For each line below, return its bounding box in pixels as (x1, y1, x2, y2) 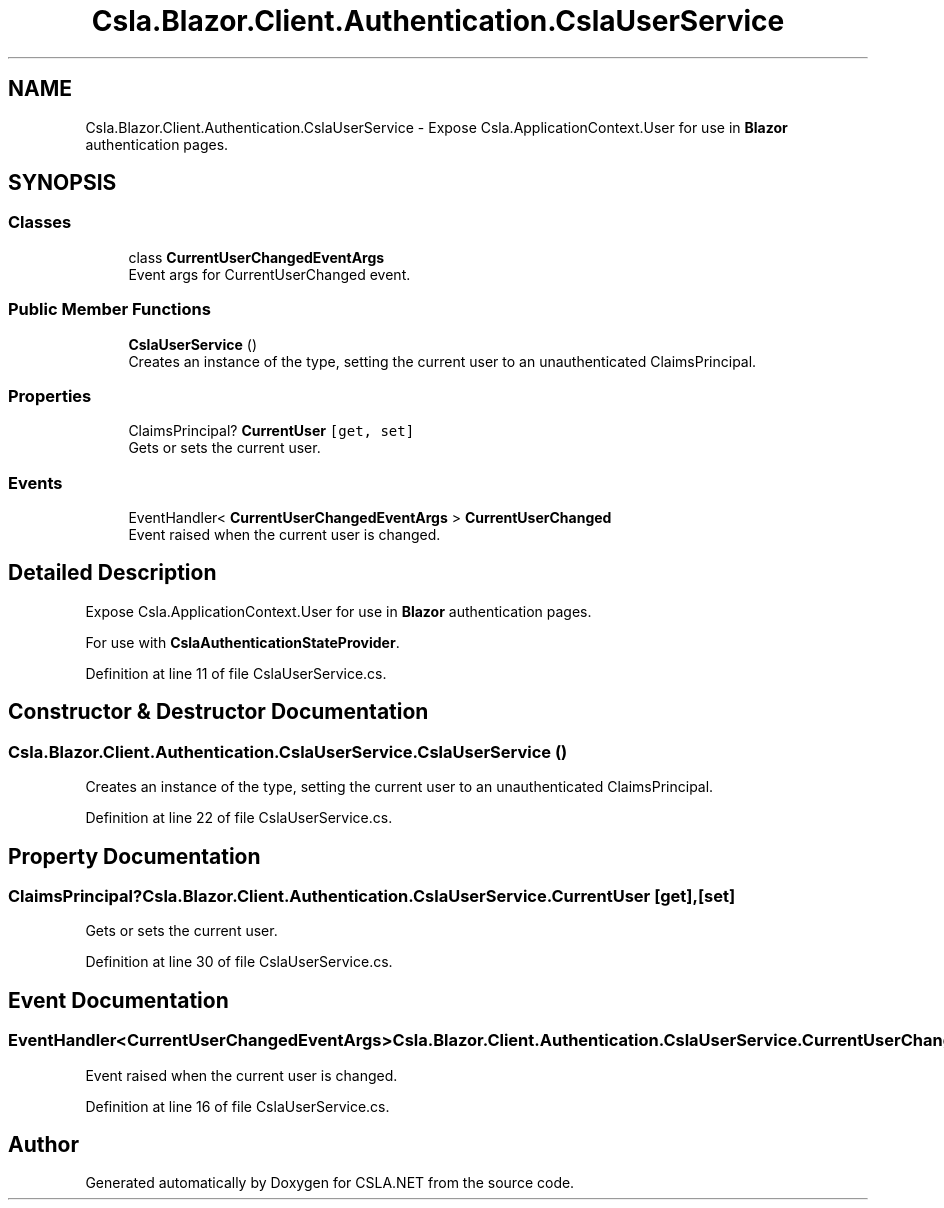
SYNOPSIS (8, 170, 117, 196)
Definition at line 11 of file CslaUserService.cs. (85, 664, 387, 682)
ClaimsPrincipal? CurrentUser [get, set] (128, 422, 415, 440)
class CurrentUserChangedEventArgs (128, 248, 385, 266)
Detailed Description (8, 560, 217, 586)
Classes (8, 212, 72, 233)
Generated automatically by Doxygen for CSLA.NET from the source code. (85, 1174, 575, 1192)
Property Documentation (8, 843, 261, 869)
